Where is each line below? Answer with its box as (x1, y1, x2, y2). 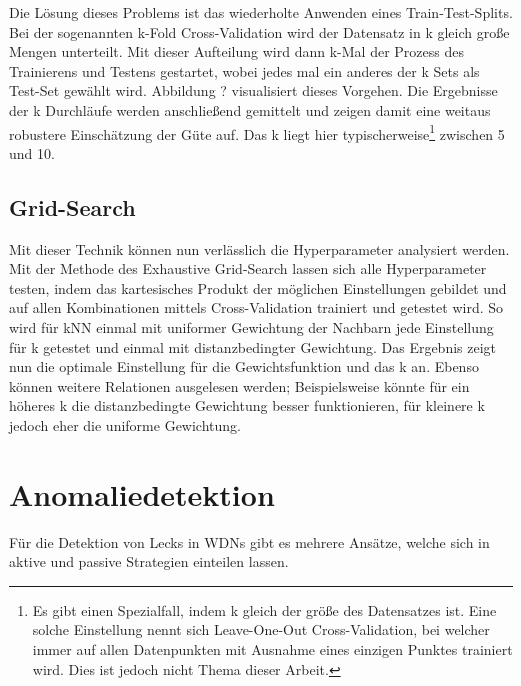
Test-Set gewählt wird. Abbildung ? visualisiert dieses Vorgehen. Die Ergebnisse (9, 80, 498, 101)
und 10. (9, 142, 55, 163)
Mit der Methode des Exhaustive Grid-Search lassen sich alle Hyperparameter (9, 258, 487, 279)
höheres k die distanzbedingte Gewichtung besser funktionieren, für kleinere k (9, 395, 485, 416)
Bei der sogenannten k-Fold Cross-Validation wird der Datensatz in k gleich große (9, 21, 510, 42)
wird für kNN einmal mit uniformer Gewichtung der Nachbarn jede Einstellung (9, 316, 494, 337)
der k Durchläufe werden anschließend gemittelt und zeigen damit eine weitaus (9, 99, 491, 120)
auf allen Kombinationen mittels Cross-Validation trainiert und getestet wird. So (9, 297, 504, 318)
